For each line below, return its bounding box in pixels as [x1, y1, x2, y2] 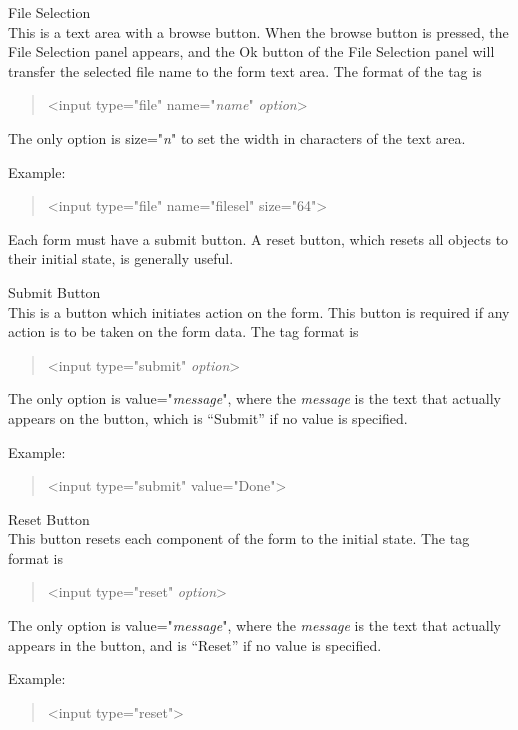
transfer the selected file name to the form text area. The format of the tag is [8, 60, 482, 81]
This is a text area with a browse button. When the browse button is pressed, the [8, 21, 509, 42]
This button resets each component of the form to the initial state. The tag [8, 528, 470, 549]
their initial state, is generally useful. [8, 248, 234, 269]
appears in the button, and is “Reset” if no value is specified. [8, 634, 382, 655]
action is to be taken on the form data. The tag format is [8, 321, 359, 342]
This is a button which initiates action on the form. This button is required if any [8, 301, 510, 322]
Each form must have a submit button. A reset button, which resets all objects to [8, 228, 509, 249]
